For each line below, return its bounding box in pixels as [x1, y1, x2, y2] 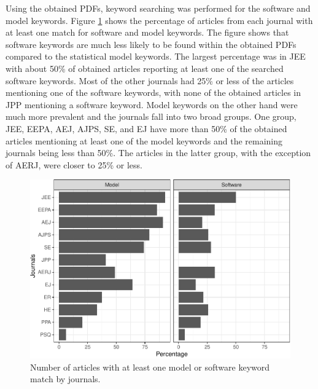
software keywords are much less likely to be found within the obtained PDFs [6, 37, 297, 50]
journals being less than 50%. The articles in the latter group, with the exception [6, 146, 311, 159]
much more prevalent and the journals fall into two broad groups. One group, [6, 110, 297, 123]
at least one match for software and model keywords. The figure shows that [6, 26, 289, 39]
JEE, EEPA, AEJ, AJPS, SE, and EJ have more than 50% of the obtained [6, 122, 287, 135]
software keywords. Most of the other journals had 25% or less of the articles [6, 74, 294, 87]
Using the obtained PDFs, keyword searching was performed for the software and [6, 2, 311, 14]
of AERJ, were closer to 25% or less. [6, 158, 142, 171]
